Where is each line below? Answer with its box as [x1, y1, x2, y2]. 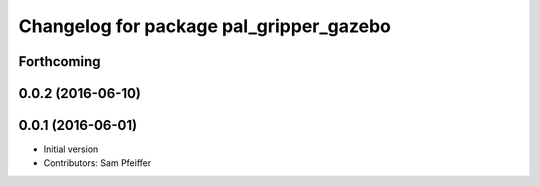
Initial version [43, 143, 99, 155]
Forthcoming [18, 53, 101, 70]
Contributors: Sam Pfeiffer [43, 157, 152, 169]
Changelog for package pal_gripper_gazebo [18, 15, 392, 37]
